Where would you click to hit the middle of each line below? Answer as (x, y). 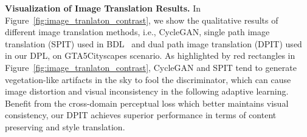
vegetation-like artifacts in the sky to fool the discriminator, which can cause (148, 79)
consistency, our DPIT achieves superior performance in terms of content (141, 115)
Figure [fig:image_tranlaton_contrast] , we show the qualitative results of (142, 20)
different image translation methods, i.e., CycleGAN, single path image (137, 32)
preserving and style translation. (65, 126)
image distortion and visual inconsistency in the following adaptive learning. (147, 91)
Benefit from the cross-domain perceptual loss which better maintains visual (147, 103)
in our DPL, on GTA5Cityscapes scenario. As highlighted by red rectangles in (150, 55)
